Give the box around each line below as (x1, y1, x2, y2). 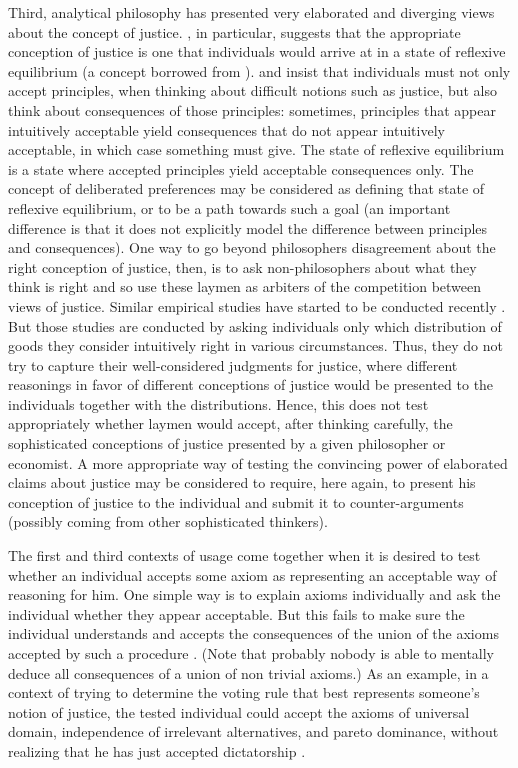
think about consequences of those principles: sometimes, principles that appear (8, 99, 496, 120)
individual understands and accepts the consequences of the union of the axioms (8, 623, 499, 644)
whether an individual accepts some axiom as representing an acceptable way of (8, 564, 497, 585)
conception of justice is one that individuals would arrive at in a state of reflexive (8, 41, 506, 62)
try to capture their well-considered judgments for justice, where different (8, 354, 458, 375)
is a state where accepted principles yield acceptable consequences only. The (8, 158, 474, 179)
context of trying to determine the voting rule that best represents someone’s (8, 682, 480, 703)
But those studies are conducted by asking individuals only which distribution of (8, 315, 502, 336)
